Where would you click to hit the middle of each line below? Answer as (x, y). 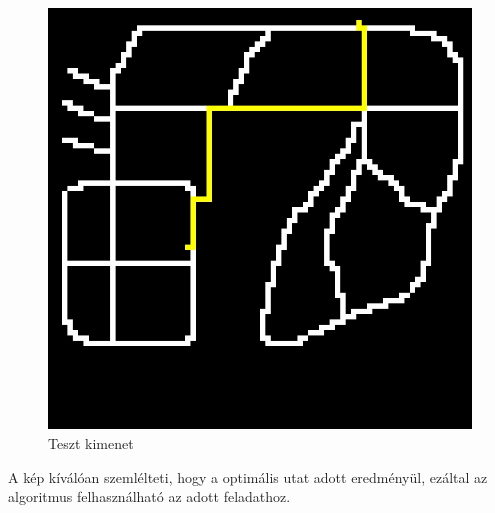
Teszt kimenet (91, 442)
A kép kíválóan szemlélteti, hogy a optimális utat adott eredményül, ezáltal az (248, 476)
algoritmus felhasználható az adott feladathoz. (149, 496)
